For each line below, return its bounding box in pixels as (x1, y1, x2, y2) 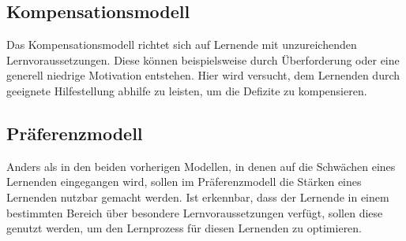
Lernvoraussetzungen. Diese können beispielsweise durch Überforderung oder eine (6, 51, 400, 68)
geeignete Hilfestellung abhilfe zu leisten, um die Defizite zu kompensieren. (6, 82, 367, 98)
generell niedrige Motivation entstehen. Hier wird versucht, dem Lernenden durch (6, 67, 400, 83)
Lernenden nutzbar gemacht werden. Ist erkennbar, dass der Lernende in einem (6, 188, 389, 205)
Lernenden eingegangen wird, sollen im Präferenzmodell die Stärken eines (6, 173, 362, 190)
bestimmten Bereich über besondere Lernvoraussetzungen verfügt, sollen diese (6, 204, 383, 221)
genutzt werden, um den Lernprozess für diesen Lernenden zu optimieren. (6, 220, 363, 236)
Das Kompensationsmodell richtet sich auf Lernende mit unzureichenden (6, 36, 357, 53)
